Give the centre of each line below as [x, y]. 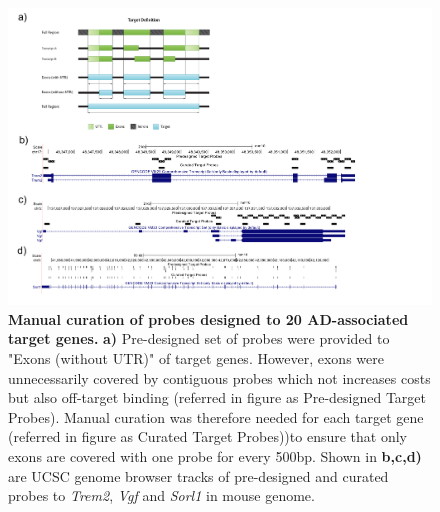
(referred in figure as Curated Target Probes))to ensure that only [207, 436]
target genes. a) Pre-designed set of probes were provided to [199, 338]
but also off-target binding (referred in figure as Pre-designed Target [217, 397]
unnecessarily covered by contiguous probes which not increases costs [219, 377]
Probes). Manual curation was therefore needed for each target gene [216, 416]
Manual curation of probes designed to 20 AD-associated [208, 318]
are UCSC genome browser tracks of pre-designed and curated [198, 475]
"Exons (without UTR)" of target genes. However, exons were [196, 357]
